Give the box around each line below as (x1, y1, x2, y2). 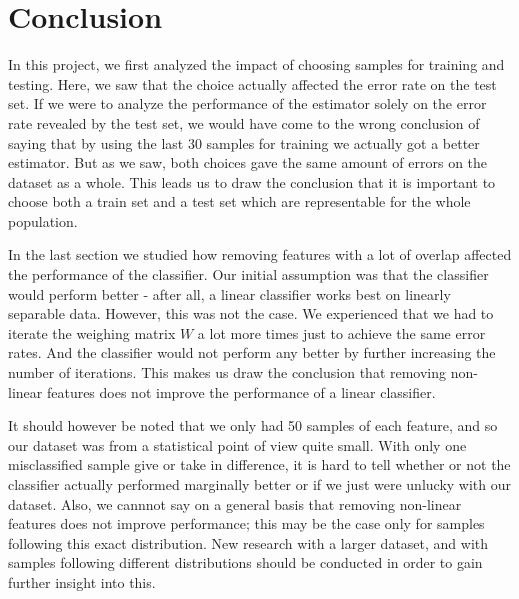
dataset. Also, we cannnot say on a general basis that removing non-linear (8, 493, 462, 514)
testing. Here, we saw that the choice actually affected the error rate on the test (8, 73, 497, 94)
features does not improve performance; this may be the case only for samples (8, 513, 485, 534)
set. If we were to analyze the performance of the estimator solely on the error (8, 93, 487, 114)
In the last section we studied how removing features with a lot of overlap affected (8, 244, 512, 265)
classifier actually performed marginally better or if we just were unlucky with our (8, 474, 512, 494)
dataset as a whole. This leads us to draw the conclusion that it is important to (8, 171, 496, 192)
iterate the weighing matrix (8, 322, 176, 343)
